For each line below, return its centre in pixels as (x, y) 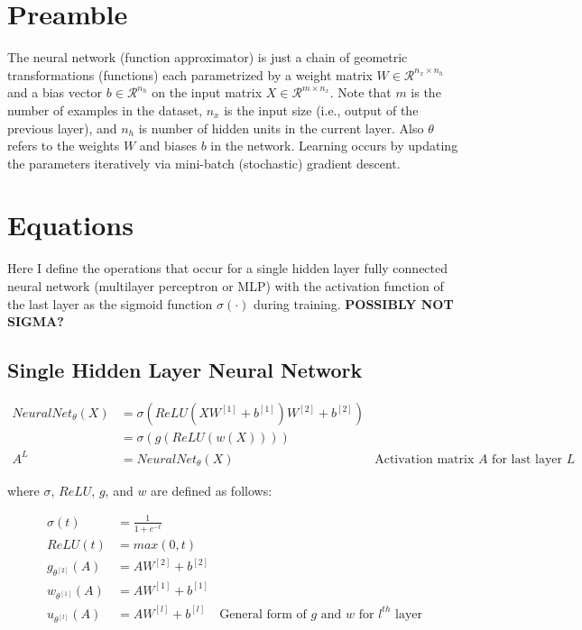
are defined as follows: (212, 490)
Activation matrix (425, 459)
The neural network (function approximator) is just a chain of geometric (208, 57)
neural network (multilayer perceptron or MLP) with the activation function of (226, 286)
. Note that (360, 92)
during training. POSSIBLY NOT (354, 303)
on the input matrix (207, 92)
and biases (168, 146)
